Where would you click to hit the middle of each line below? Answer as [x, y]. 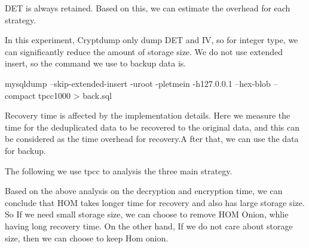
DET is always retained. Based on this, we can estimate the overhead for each [148, 8]
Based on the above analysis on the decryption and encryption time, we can [144, 191]
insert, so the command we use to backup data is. [96, 63]
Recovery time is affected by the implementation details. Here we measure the [148, 115]
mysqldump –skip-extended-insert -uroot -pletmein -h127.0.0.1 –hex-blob [138, 83]
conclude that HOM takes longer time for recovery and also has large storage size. [155, 202]
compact [20, 95]
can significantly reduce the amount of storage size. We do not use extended [144, 51]
